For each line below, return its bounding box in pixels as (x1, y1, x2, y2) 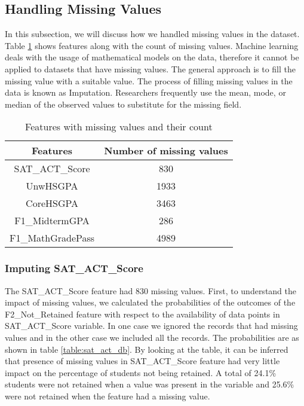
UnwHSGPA (26, 179, 78, 193)
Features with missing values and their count (25, 120, 213, 134)
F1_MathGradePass (10, 231, 95, 245)
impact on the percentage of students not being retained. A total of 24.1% (5, 366, 277, 378)
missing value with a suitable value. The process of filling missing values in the (5, 74, 293, 87)
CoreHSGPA (26, 196, 79, 210)
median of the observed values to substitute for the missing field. (5, 97, 242, 110)
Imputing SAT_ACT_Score (5, 261, 143, 276)
